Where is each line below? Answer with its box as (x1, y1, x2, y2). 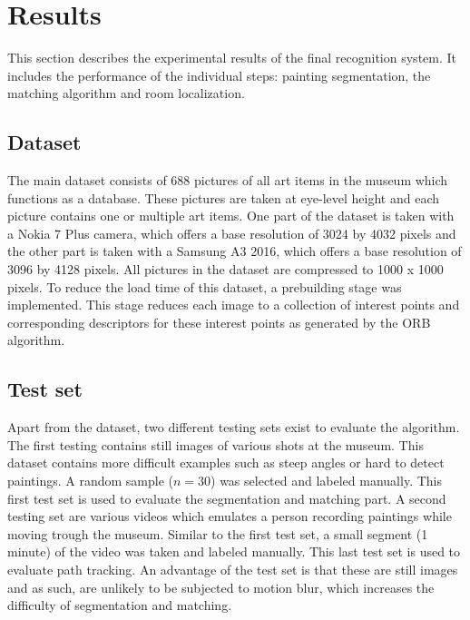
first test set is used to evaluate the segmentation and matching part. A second (7, 488, 446, 507)
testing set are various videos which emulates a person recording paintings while (7, 507, 452, 526)
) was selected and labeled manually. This (211, 471, 442, 490)
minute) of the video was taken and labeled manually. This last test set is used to (7, 542, 461, 561)
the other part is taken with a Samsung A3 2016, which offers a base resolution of (7, 241, 462, 261)
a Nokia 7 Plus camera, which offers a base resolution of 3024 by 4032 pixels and (7, 223, 456, 242)
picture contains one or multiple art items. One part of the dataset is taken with (7, 206, 455, 225)
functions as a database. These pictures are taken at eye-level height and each (7, 188, 440, 207)
